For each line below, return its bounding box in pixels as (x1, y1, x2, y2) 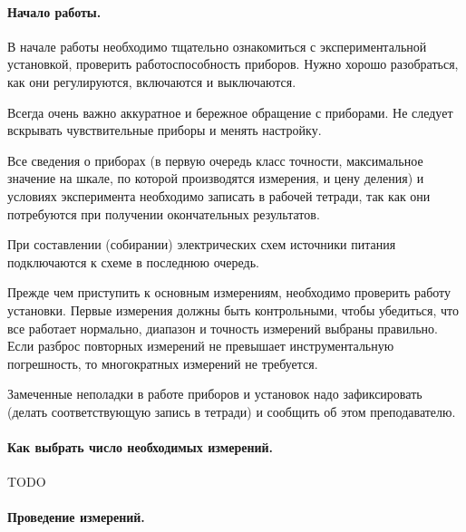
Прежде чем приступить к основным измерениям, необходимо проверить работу (7, 283, 451, 302)
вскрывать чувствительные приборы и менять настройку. (7, 121, 322, 140)
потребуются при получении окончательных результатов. (7, 204, 320, 223)
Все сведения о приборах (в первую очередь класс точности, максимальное (7, 150, 423, 169)
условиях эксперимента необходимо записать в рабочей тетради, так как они (7, 186, 431, 205)
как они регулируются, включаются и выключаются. (7, 72, 296, 91)
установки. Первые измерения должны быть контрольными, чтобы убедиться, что (7, 300, 460, 319)
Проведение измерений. (7, 508, 145, 527)
